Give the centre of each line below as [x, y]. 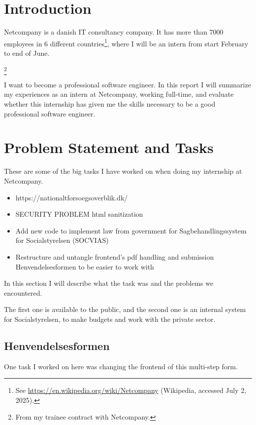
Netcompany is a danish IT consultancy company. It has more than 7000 [114, 32]
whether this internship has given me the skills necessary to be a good [110, 104]
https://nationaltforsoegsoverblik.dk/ [72, 197]
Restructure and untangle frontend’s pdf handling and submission [115, 256]
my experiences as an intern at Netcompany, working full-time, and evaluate [119, 94]
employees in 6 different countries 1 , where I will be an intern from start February [126, 42]
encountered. [23, 292]
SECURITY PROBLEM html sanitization [79, 214]
